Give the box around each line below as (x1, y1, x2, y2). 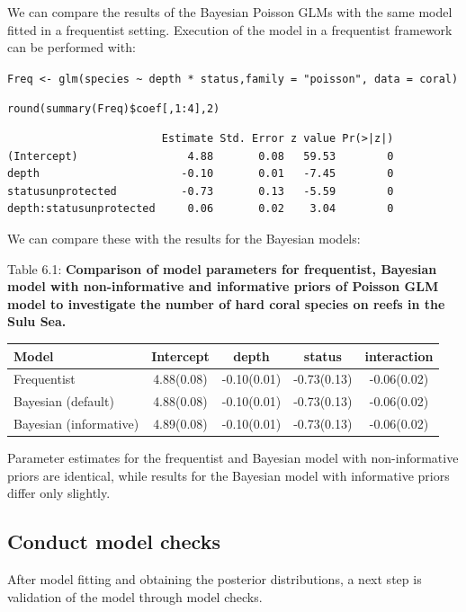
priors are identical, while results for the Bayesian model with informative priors (7, 466, 450, 484)
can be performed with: (7, 38, 136, 57)
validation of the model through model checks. (7, 587, 263, 606)
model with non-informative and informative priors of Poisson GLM (7, 277, 439, 296)
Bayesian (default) (13, 392, 114, 411)
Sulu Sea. (7, 312, 67, 331)
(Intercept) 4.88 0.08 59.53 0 (7, 149, 394, 163)
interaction (364, 346, 434, 365)
